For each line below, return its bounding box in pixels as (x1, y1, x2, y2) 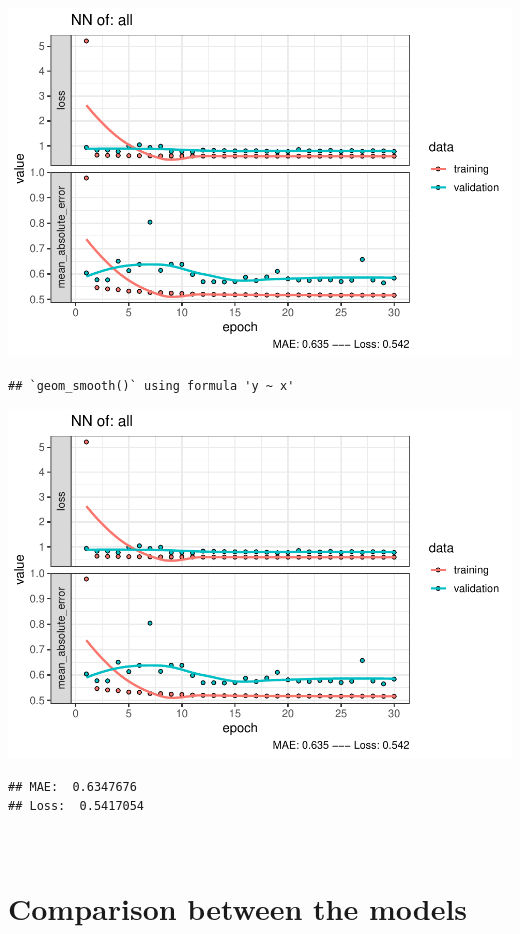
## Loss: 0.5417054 (8, 799, 145, 814)
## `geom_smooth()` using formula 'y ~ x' (8, 378, 295, 393)
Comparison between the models (8, 887, 468, 928)
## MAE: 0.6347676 (8, 779, 137, 794)
